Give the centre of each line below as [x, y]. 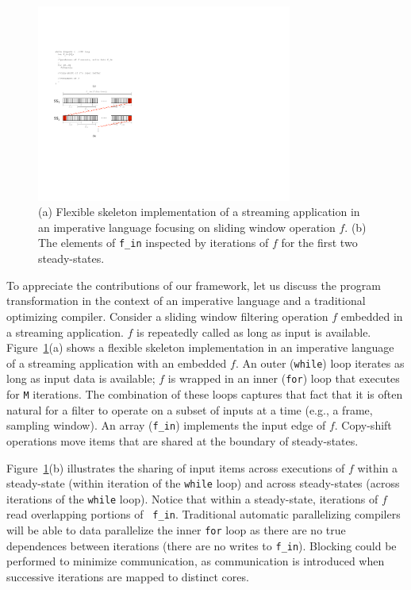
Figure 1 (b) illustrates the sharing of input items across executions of [176, 467]
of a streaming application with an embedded [117, 362]
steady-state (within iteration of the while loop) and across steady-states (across [203, 483]
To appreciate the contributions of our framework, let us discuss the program [194, 285]
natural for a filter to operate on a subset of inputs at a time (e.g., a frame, [190, 409]
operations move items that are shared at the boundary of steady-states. [182, 440]
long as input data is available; [81, 378]
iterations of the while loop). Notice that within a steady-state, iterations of [192, 498]
